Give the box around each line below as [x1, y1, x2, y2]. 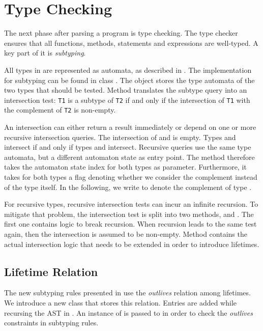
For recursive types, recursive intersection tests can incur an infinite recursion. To [4, 199, 258, 209]
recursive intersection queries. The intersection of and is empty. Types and [4, 131, 236, 142]
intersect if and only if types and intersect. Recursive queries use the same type [4, 142, 251, 152]
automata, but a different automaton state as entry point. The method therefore [4, 151, 255, 162]
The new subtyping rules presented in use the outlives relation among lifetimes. [4, 287, 251, 298]
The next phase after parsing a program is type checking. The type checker [4, 27, 238, 38]
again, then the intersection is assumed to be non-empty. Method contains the [4, 228, 247, 239]
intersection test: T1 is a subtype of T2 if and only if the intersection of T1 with [4, 94, 250, 105]
